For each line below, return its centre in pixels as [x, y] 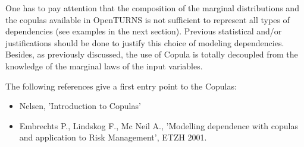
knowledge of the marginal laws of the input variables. [104, 65]
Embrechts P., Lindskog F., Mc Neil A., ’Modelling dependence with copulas [159, 125]
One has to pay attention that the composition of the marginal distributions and [152, 8]
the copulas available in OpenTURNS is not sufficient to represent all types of [148, 19]
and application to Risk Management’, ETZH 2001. [113, 137]
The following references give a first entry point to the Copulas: [121, 86]
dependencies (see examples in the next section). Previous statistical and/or [144, 31]
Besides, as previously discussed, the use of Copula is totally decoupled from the [152, 54]
